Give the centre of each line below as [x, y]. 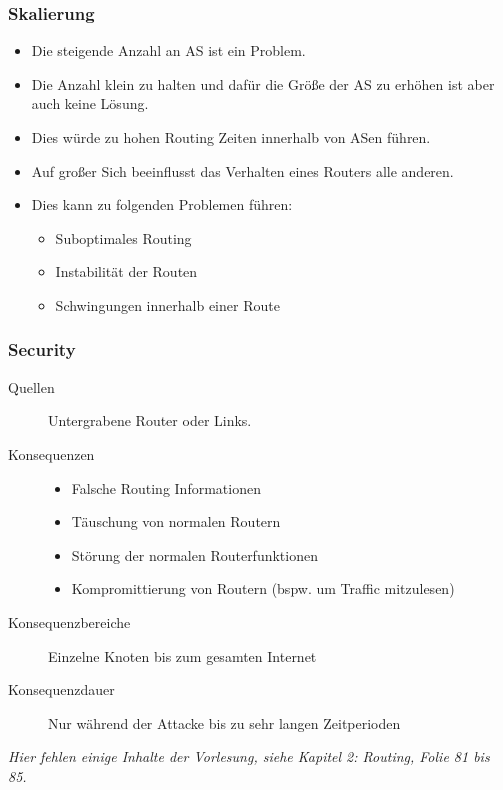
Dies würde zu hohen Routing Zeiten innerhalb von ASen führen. [231, 137]
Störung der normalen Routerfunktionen [194, 554]
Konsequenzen [51, 453]
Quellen [31, 386]
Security [42, 349]
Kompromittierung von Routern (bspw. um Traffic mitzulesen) [263, 588]
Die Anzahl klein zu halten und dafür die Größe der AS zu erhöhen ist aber [263, 83]
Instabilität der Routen [126, 271]
